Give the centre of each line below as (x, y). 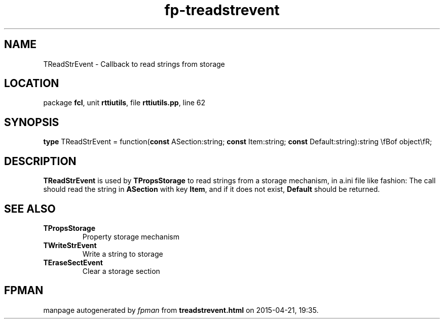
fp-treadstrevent (222, 10)
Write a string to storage (123, 254)
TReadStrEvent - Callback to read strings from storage (134, 64)
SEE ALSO (30, 209)
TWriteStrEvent (70, 245)
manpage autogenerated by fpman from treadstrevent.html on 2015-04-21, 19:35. (181, 310)
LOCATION (32, 84)
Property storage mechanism (131, 236)
